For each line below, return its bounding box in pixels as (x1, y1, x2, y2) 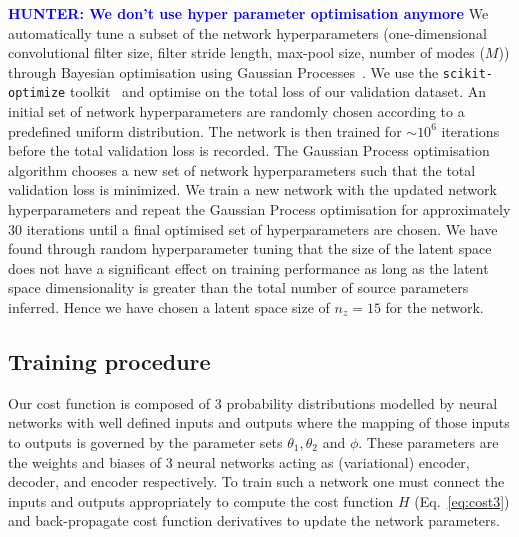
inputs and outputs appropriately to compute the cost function (8, 490, 394, 511)
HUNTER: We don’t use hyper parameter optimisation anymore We (8, 3, 489, 23)
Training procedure (8, 346, 211, 377)
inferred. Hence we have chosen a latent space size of (8, 297, 330, 318)
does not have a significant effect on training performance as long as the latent (8, 257, 489, 278)
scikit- (442, 66, 493, 81)
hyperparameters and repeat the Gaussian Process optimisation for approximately (8, 199, 511, 220)
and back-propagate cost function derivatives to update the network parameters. (8, 510, 500, 531)
